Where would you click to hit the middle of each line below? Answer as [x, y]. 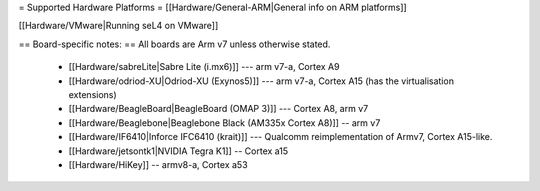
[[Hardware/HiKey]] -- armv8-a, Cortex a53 [158, 164]
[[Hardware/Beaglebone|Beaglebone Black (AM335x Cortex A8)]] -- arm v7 [224, 122]
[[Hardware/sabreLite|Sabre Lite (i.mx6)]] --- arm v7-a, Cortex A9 [204, 67]
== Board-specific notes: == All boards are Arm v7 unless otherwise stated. [174, 44]
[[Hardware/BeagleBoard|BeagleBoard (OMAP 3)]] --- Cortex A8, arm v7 [218, 109]
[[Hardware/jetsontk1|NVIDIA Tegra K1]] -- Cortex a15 [178, 151]
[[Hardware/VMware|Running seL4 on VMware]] [118, 26]
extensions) [92, 94]
